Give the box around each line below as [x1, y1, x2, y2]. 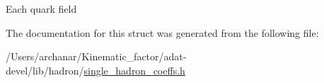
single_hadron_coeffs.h [83, 62, 185, 77]
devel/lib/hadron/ [6, 62, 84, 77]
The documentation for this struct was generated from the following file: [6, 25, 319, 40]
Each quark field [6, 1, 77, 16]
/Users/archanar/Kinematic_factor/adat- [6, 49, 187, 64]
